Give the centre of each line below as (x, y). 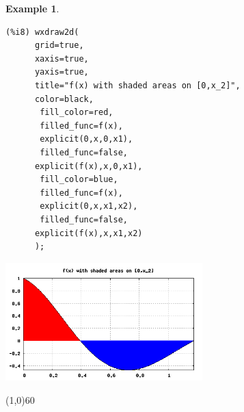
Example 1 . (32, 8)
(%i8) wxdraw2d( (42, 32)
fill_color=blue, (79, 180)
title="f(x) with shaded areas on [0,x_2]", (137, 85)
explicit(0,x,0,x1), (86, 139)
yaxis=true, (62, 72)
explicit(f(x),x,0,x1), (89, 166)
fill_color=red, (77, 113)
